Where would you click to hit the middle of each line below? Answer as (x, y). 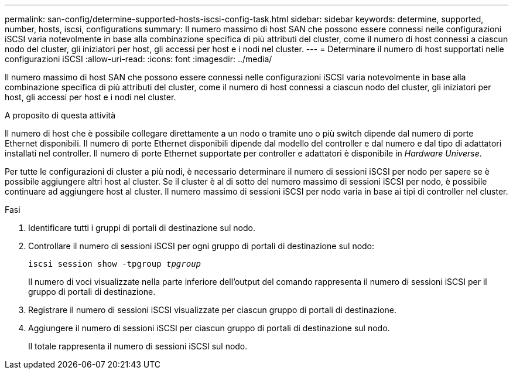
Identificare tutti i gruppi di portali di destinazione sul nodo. (142, 228)
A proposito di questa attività (60, 115)
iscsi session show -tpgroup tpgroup (115, 264)
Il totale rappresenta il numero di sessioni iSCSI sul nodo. (138, 346)
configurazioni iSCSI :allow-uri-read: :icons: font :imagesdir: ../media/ (138, 59)
